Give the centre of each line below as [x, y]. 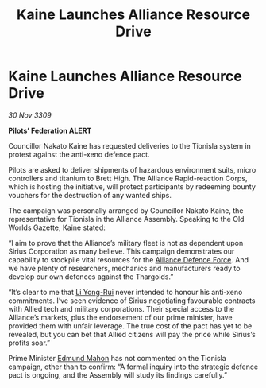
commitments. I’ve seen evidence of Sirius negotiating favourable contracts [132, 301]
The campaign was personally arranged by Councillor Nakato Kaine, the [126, 210]
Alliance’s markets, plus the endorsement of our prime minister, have [120, 317]
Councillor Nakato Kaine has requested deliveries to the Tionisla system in [130, 145]
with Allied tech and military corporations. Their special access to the [121, 308]
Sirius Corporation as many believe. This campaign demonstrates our [121, 251]
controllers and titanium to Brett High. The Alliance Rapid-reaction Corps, [128, 178]
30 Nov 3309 [30, 115]
